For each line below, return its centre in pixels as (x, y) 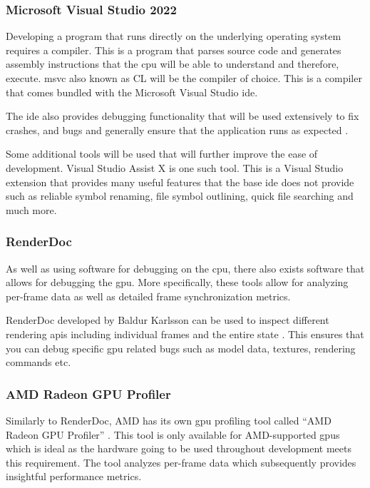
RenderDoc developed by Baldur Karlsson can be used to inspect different (168, 320)
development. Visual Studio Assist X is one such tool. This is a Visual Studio (175, 167)
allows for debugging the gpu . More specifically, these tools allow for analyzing (177, 282)
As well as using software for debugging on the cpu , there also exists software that (185, 268)
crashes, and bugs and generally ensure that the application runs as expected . (177, 129)
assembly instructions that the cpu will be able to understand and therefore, (173, 64)
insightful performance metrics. (74, 476)
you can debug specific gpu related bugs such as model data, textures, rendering (181, 348)
